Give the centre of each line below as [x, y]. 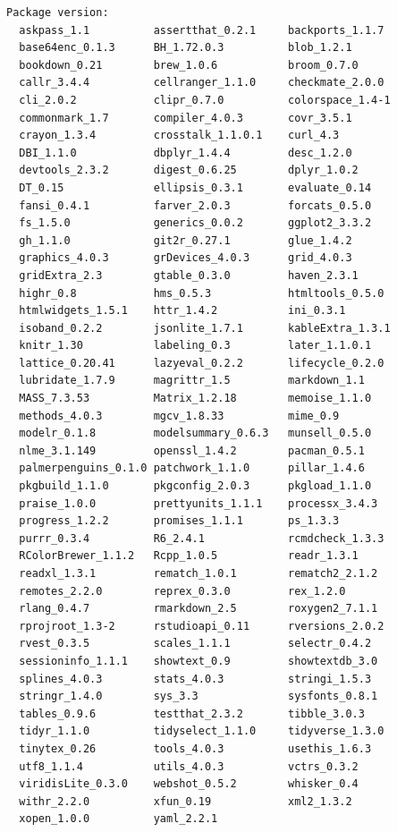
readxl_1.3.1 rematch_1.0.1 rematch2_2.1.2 [198, 573]
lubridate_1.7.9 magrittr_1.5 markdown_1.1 [192, 381]
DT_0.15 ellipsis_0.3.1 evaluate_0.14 [195, 187]
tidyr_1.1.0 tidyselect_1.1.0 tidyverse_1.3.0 [202, 731]
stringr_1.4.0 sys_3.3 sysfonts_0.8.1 [198, 696]
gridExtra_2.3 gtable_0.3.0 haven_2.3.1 [189, 275]
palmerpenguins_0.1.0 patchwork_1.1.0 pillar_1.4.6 [192, 468]
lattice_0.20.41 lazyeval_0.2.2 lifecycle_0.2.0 [202, 363]
